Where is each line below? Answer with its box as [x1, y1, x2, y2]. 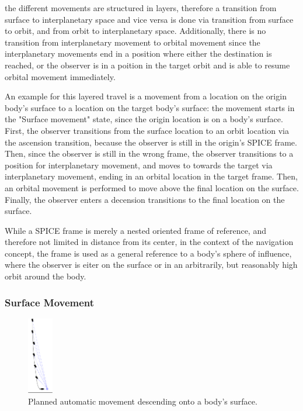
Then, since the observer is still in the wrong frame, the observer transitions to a [5, 147, 294, 160]
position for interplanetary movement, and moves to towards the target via [5, 158, 273, 171]
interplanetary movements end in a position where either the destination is [5, 47, 272, 60]
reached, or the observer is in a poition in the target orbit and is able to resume [5, 58, 290, 71]
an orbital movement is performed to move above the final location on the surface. [5, 181, 299, 194]
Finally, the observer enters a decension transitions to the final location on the [5, 193, 285, 205]
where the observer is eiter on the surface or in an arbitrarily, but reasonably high [5, 258, 298, 271]
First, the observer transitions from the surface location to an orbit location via [5, 124, 289, 136]
